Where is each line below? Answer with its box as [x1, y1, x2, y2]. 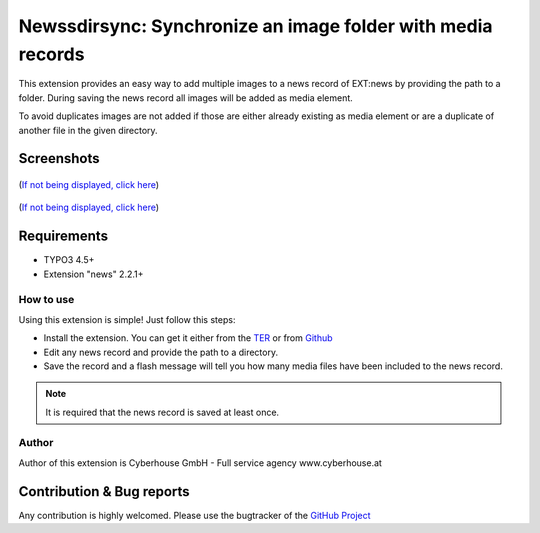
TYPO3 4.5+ [43, 254, 95, 266]
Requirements [18, 228, 109, 245]
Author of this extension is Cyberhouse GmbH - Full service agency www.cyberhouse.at [18, 456, 382, 469]
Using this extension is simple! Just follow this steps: [18, 313, 236, 325]
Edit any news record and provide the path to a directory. [43, 346, 279, 358]
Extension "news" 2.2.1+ [43, 268, 144, 280]
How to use [18, 293, 75, 307]
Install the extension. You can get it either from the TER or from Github [43, 332, 334, 344]
